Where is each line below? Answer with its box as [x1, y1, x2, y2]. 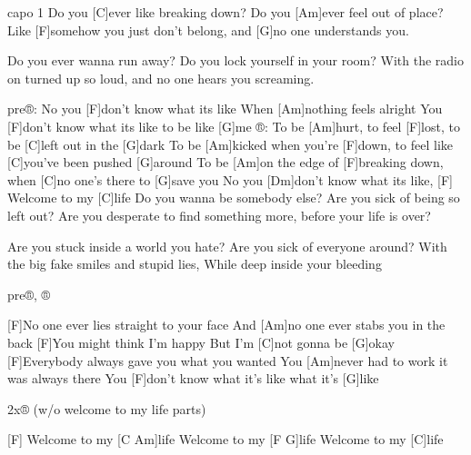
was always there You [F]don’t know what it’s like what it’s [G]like [7, 369, 379, 388]
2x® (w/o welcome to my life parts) [7, 399, 206, 418]
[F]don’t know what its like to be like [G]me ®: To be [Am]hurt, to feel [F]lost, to [7, 116, 460, 135]
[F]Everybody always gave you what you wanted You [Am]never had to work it [7, 351, 448, 370]
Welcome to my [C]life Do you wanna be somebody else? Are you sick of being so [7, 188, 460, 207]
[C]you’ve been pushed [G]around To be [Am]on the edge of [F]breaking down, [7, 153, 444, 172]
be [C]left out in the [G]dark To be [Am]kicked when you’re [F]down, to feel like [7, 134, 453, 153]
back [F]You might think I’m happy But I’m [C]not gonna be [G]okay [7, 332, 395, 351]
